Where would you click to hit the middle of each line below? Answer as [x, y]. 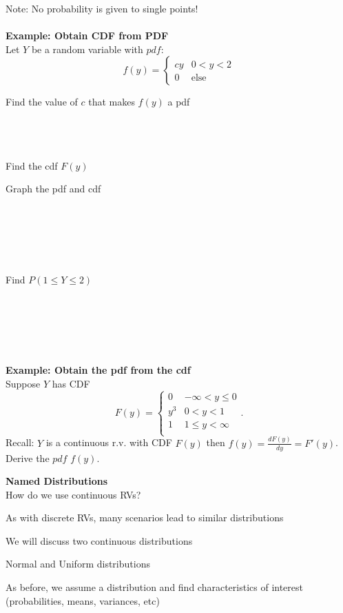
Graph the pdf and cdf [53, 189]
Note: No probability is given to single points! [102, 8]
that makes [112, 102]
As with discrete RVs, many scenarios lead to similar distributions [145, 517]
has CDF [71, 384]
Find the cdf [32, 165]
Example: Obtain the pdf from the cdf [98, 370]
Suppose [23, 384]
